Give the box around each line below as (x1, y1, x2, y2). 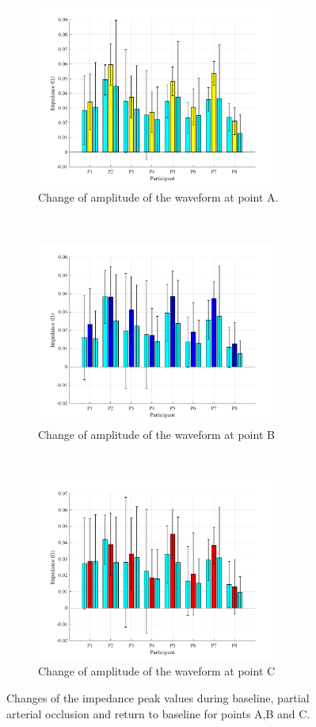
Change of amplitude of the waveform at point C (38, 663, 276, 679)
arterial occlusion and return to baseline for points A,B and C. (6, 705, 310, 721)
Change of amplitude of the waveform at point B (38, 425, 275, 442)
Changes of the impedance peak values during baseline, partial (6, 690, 310, 706)
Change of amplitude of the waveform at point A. (38, 189, 279, 206)
